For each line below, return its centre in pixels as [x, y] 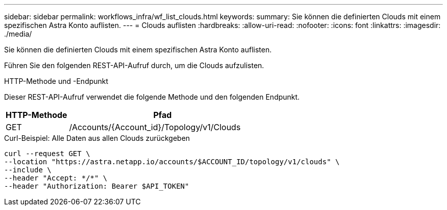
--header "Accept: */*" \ [56, 178]
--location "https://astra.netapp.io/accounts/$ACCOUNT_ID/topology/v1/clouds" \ [172, 162]
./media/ [18, 34]
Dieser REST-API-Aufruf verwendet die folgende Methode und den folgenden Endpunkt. [152, 97]
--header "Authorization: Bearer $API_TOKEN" [97, 186]
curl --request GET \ [47, 154]
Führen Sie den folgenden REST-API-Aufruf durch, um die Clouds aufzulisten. [134, 65]
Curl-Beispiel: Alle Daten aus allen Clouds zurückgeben [97, 138]
